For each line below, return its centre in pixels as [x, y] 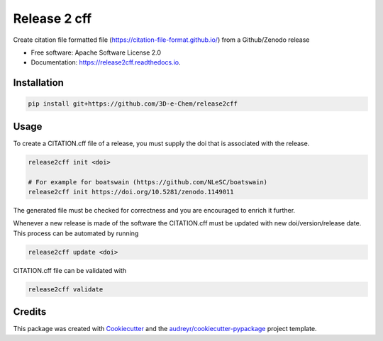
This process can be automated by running [76, 233]
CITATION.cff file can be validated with [70, 270]
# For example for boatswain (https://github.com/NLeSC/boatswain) [148, 182]
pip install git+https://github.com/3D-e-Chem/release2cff [133, 104]
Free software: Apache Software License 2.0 [96, 52]
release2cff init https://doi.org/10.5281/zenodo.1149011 [131, 192]
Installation [38, 83]
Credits [30, 312]
